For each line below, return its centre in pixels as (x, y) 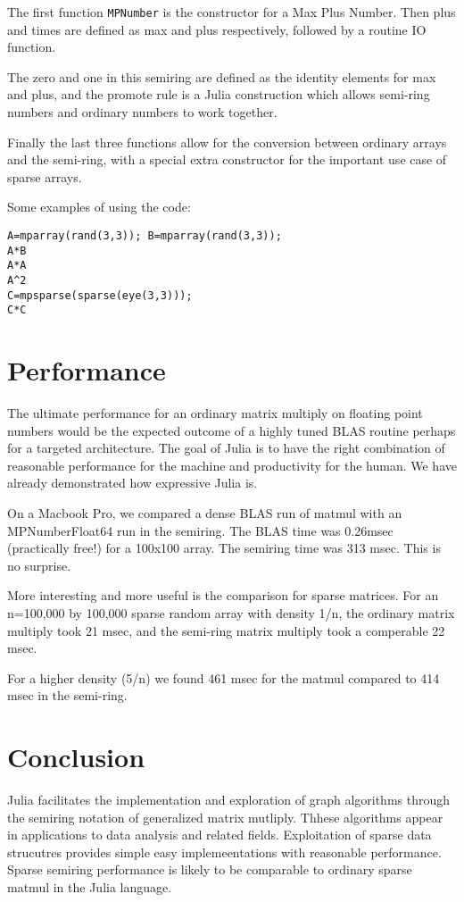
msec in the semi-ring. (67, 695)
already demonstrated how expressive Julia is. (133, 483)
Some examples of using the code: (99, 207)
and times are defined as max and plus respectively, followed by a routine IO (217, 29)
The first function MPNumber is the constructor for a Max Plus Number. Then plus (232, 12)
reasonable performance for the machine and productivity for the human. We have (232, 465)
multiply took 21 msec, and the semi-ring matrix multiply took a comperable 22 (226, 630)
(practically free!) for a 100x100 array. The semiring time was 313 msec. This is (224, 548)
